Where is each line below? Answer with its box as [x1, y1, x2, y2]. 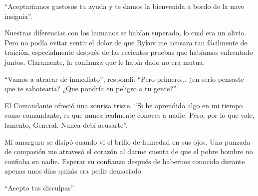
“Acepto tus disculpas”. [4, 182, 75, 193]
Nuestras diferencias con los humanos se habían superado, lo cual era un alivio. [4, 27, 247, 38]
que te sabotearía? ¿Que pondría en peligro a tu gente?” [4, 83, 177, 94]
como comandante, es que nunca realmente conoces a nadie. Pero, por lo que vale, [4, 110, 255, 120]
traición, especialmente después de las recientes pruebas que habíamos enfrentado [4, 47, 253, 57]
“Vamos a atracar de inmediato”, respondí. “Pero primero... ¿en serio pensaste [4, 73, 244, 84]
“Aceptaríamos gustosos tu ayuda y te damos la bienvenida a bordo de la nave [4, 1, 244, 11]
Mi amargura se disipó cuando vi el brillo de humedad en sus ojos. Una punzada [4, 136, 251, 147]
